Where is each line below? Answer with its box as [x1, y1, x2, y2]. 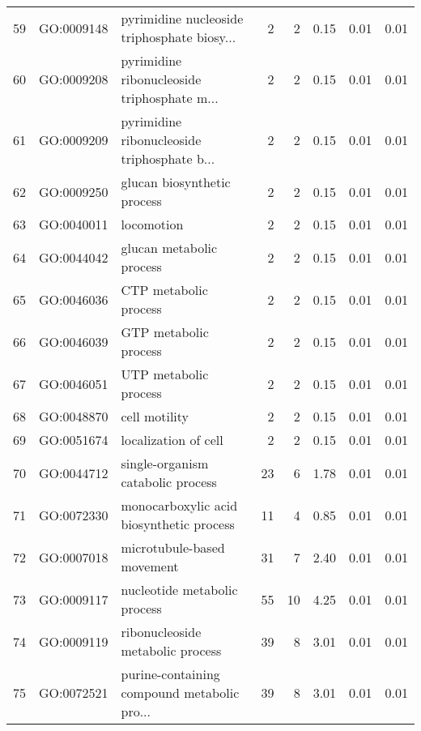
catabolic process [121, 472, 217, 491]
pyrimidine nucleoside [121, 9, 244, 28]
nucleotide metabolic [121, 580, 238, 599]
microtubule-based [121, 538, 225, 557]
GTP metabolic [121, 323, 209, 341]
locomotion [121, 215, 184, 233]
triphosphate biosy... [121, 28, 236, 46]
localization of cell [121, 430, 223, 449]
